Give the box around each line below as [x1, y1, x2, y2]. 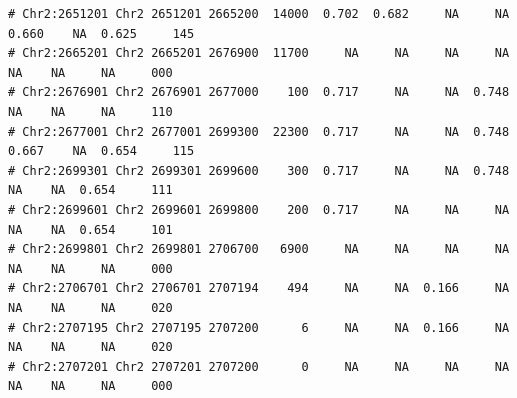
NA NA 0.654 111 [8, 183, 173, 198]
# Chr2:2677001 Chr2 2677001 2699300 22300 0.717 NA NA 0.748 [8, 124, 510, 139]
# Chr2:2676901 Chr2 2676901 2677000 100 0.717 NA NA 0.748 [8, 85, 510, 100]
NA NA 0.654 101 [8, 222, 173, 237]
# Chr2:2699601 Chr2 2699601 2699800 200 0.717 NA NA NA [8, 202, 510, 217]
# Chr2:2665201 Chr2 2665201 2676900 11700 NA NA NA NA [8, 46, 510, 61]
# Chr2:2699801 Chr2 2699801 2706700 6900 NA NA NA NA [8, 242, 510, 257]
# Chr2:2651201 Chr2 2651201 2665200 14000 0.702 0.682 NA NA [8, 7, 510, 21]
